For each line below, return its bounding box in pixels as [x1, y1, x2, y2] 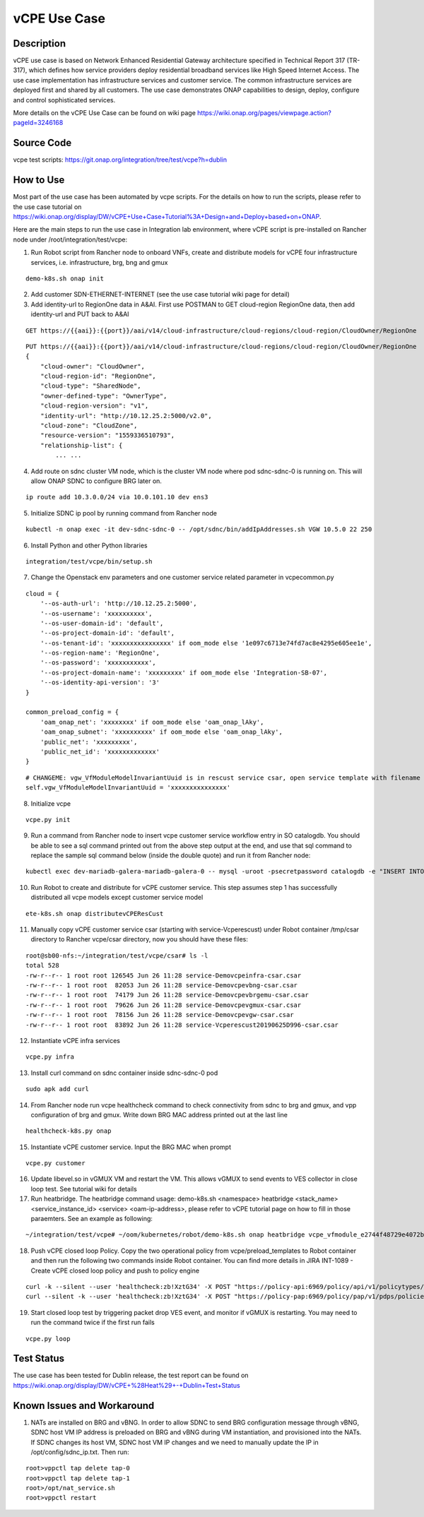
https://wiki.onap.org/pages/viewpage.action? [196, 109, 331, 117]
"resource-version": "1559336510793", [40, 432, 175, 439]
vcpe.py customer [25, 1159, 86, 1167]
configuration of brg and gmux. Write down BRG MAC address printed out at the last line [30, 1110, 288, 1119]
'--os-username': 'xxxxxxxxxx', [40, 609, 153, 617]
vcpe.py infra [25, 1053, 74, 1061]
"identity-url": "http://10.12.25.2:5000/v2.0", [40, 412, 212, 420]
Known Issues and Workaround [13, 1399, 155, 1412]
